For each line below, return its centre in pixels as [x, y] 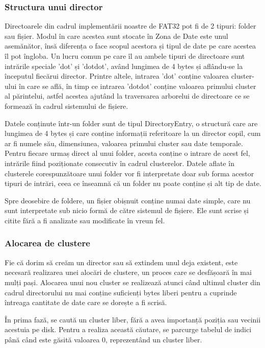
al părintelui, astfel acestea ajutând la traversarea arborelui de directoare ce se [127, 96]
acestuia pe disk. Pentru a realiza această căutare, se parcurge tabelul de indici [128, 329]
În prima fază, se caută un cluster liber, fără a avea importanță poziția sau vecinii [133, 319]
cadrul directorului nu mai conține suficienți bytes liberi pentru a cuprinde [121, 292]
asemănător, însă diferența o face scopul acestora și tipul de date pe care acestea [130, 46]
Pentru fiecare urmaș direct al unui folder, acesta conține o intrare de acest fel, [127, 153]
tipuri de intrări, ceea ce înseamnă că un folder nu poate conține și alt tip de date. [133, 183]
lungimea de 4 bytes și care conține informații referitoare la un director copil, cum [133, 133]
